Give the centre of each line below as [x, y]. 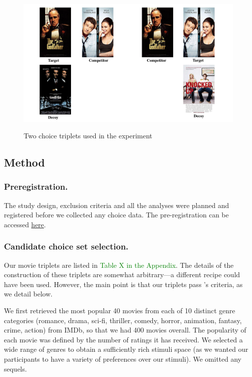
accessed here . [25, 224]
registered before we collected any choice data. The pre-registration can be [116, 215]
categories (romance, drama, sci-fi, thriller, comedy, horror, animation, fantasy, [123, 320]
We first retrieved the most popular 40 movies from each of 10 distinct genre [120, 311]
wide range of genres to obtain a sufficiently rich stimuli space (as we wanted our [126, 349]
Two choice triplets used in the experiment [88, 136]
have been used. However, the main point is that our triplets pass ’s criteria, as [124, 284]
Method [24, 162]
